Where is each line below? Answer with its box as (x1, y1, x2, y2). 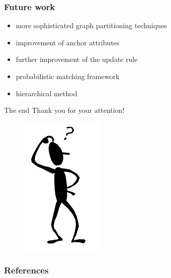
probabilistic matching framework (16, 71, 120, 81)
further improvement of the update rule (16, 54, 138, 64)
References (4, 264, 49, 276)
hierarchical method (16, 88, 77, 98)
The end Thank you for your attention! (4, 105, 125, 115)
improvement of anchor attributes (16, 37, 120, 47)
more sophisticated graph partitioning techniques (16, 20, 167, 31)
